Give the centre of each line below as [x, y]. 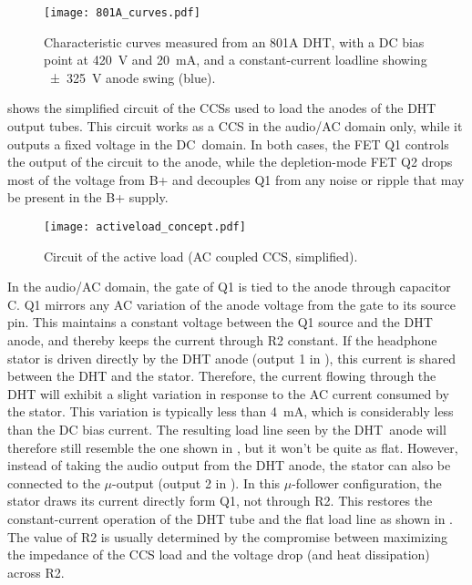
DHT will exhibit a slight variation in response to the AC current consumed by [228, 393]
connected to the [54, 482]
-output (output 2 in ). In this [196, 482]
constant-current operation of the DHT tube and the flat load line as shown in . [231, 518]
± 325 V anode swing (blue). [133, 77]
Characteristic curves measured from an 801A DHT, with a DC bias [234, 41]
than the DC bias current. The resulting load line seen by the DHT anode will [227, 429]
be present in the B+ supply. [88, 197]
